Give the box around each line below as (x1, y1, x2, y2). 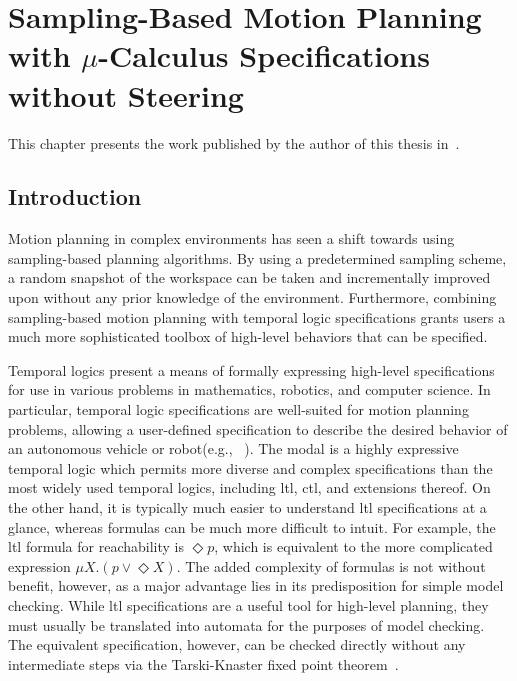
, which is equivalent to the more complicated (214, 536, 493, 557)
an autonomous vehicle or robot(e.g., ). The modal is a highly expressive (8, 438, 459, 459)
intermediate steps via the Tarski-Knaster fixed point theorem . (8, 653, 399, 674)
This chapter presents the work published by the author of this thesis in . (8, 132, 460, 153)
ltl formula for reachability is (8, 536, 184, 557)
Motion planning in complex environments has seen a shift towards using (8, 228, 455, 249)
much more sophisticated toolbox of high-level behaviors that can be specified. (8, 326, 488, 347)
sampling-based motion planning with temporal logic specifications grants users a (8, 306, 506, 327)
